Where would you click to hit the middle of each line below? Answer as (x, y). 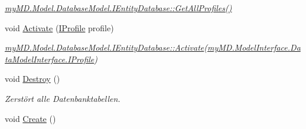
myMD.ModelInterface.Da (254, 47)
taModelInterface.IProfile (50, 59)
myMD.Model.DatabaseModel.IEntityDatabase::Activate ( (106, 47)
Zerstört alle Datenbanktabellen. (63, 98)
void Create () (30, 118)
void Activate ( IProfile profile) (59, 27)
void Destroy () (32, 79)
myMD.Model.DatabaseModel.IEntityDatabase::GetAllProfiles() (118, 8)
